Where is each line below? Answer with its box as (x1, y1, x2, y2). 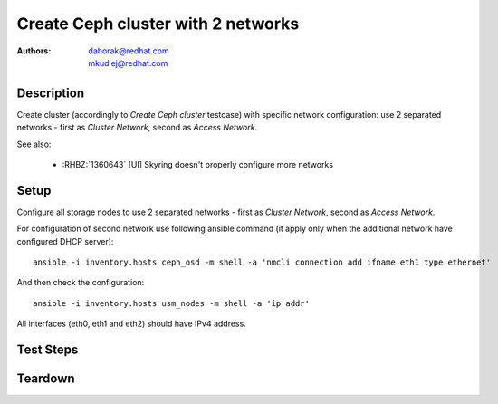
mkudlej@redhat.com (88, 57, 168, 68)
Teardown (16, 371, 76, 387)
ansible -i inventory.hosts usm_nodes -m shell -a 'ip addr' (33, 298, 310, 308)
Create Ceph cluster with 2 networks (16, 14, 300, 34)
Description (16, 85, 85, 101)
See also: (16, 139, 52, 149)
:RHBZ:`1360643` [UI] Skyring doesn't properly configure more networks (62, 159, 334, 170)
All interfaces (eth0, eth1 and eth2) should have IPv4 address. (16, 318, 246, 330)
